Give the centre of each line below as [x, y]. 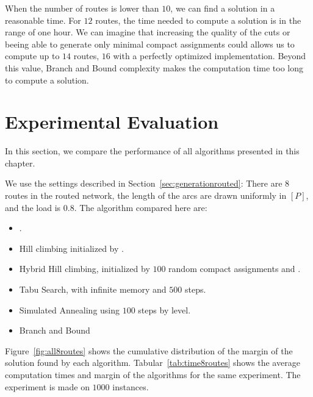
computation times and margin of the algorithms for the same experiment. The [153, 374]
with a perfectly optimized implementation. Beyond [210, 56]
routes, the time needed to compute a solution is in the [198, 20]
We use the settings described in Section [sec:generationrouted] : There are [144, 183]
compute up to [32, 56]
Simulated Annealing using [70, 309]
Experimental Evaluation [112, 122]
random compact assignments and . [235, 269]
